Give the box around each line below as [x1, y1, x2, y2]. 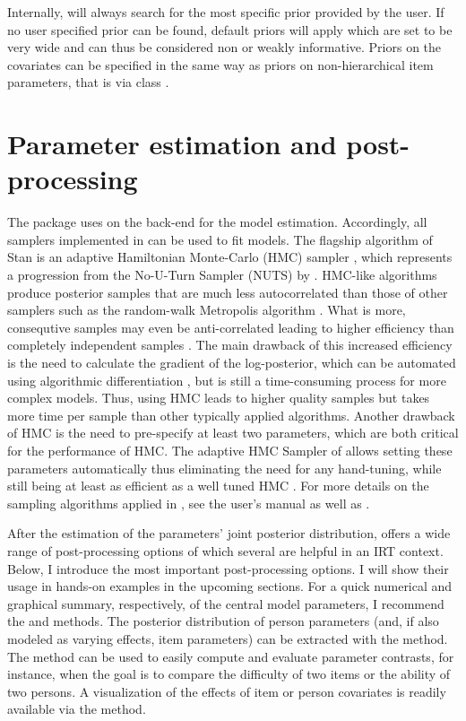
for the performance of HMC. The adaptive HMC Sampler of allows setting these [7, 441, 453, 459]
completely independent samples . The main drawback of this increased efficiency [7, 335, 453, 354]
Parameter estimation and [7, 126, 337, 162]
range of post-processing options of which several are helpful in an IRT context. [7, 541, 444, 560]
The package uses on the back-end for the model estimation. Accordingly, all [7, 213, 427, 231]
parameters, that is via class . [7, 73, 169, 91]
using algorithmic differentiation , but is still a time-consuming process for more [7, 370, 446, 389]
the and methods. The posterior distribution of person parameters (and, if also [7, 612, 439, 630]
